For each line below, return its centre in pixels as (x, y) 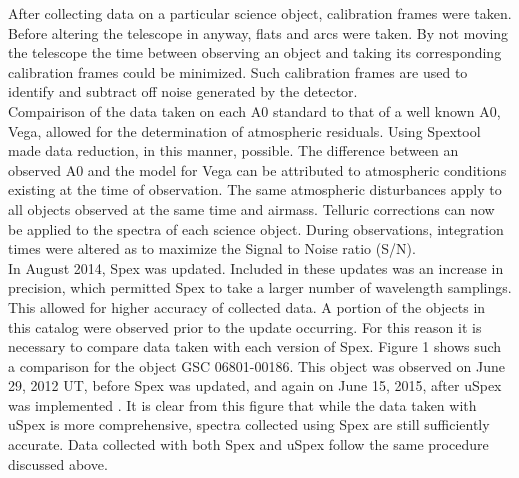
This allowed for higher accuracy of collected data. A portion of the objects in (247, 306)
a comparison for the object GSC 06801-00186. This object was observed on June (256, 365)
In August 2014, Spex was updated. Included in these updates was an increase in (256, 267)
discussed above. (58, 463)
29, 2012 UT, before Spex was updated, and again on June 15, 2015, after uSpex (255, 385)
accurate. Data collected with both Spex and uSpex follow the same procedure (248, 444)
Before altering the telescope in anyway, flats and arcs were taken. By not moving (258, 32)
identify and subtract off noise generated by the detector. (183, 91)
